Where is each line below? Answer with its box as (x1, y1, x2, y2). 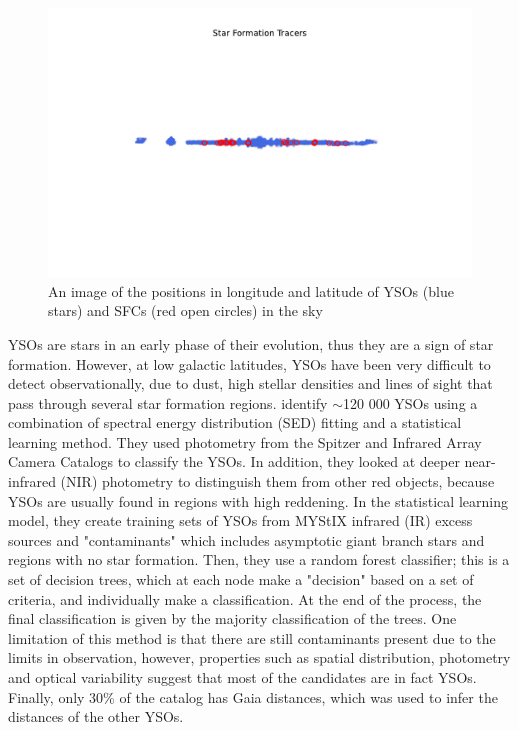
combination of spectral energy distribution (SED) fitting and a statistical (8, 412, 462, 433)
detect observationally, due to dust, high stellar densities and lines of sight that (8, 373, 493, 394)
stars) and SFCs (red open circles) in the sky (48, 300, 323, 321)
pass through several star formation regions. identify (8, 392, 328, 413)
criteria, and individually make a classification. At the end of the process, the (8, 588, 482, 609)
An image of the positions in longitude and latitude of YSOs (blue (48, 280, 454, 301)
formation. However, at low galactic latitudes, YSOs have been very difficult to (8, 353, 491, 374)
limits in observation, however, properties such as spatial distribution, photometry (8, 647, 511, 668)
